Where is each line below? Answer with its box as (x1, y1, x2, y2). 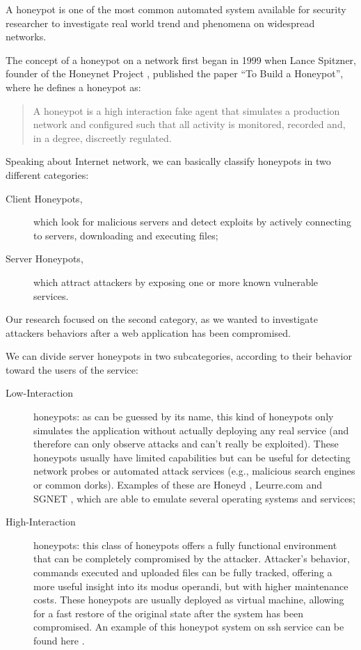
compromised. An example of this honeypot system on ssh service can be (33, 619, 344, 634)
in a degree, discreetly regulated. (33, 130, 172, 145)
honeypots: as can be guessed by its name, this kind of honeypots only (33, 409, 334, 424)
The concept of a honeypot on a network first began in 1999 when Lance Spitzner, (6, 52, 356, 67)
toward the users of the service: (6, 362, 138, 376)
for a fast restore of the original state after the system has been (33, 605, 303, 620)
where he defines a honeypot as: (6, 79, 141, 94)
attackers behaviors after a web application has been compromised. (6, 325, 291, 340)
